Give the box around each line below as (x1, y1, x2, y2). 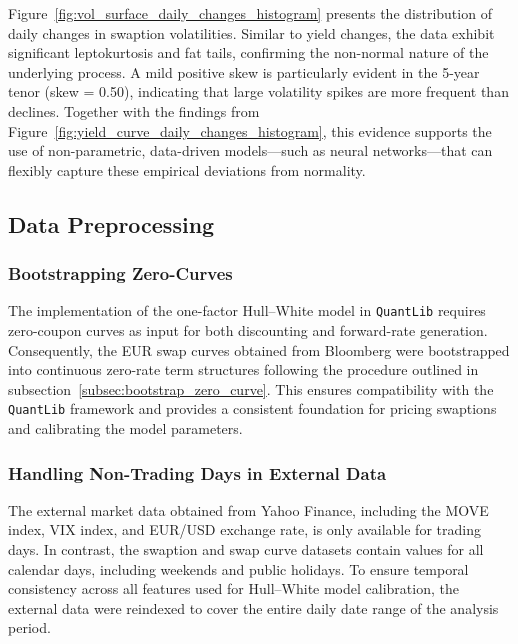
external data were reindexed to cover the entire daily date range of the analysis (8, 597, 499, 618)
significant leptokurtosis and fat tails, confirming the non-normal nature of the (8, 42, 489, 63)
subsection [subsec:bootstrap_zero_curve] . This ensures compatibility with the (8, 378, 494, 399)
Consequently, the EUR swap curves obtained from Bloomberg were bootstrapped (8, 339, 510, 360)
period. (8, 617, 51, 638)
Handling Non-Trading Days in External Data (8, 460, 387, 485)
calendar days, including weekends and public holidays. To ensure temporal (8, 558, 469, 579)
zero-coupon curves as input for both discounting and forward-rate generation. (8, 320, 488, 340)
